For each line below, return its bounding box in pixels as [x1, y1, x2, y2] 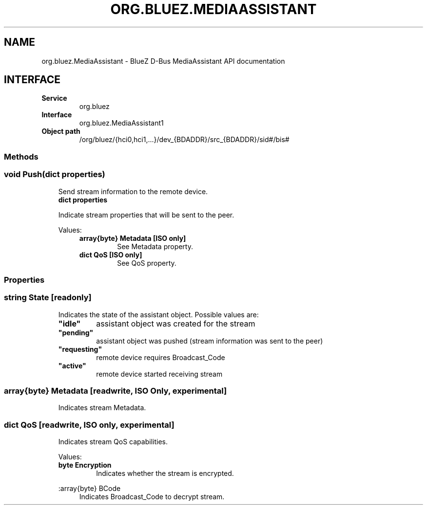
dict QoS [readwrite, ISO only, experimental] [4, 419, 175, 430]
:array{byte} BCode [58, 484, 121, 493]
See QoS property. [117, 258, 176, 267]
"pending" [58, 328, 94, 337]
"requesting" [58, 345, 102, 353]
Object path [41, 127, 80, 136]
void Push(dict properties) [4, 169, 105, 180]
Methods [4, 151, 39, 162]
